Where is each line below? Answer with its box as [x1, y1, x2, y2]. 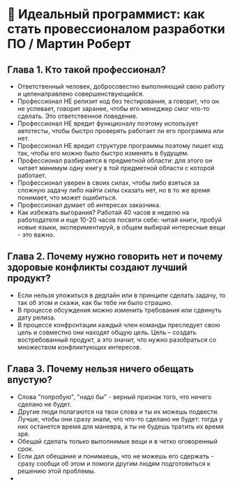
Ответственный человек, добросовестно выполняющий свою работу [17, 82, 225, 90]
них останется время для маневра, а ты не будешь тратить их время [17, 422, 225, 430]
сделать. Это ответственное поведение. [17, 112, 138, 120]
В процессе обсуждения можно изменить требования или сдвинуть [17, 306, 222, 314]
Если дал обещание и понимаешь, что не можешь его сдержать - [17, 451, 214, 460]
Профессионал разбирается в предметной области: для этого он [17, 156, 213, 165]
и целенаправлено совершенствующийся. [17, 90, 144, 98]
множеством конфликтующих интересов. [17, 343, 142, 351]
